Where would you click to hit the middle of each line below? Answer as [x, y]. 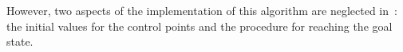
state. [20, 41]
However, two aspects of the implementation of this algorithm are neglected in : [202, 10]
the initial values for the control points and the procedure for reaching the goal [200, 26]
